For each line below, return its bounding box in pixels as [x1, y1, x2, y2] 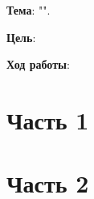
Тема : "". [6, 2, 51, 18]
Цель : [6, 28, 36, 45]
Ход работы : [6, 56, 70, 73]
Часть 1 [6, 103, 89, 136]
